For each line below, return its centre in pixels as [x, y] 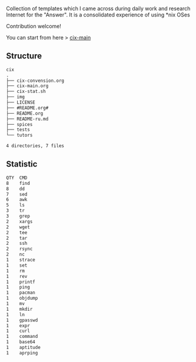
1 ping [18, 287]
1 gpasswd [22, 320]
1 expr [18, 326]
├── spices [19, 124]
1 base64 [21, 342]
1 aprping [22, 353]
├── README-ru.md [27, 119]
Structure [24, 56]
